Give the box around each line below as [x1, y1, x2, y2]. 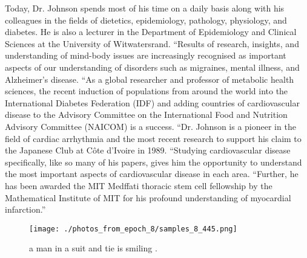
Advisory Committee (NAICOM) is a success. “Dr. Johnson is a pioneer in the [5, 120, 296, 132]
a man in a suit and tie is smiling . [29, 242, 157, 254]
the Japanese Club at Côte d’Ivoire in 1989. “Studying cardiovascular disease [5, 144, 291, 156]
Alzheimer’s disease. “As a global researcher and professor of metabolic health [5, 73, 294, 85]
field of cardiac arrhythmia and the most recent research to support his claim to [5, 132, 302, 144]
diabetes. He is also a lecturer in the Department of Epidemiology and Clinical [5, 25, 297, 38]
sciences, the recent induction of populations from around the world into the [5, 85, 288, 97]
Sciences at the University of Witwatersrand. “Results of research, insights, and [5, 37, 299, 50]
